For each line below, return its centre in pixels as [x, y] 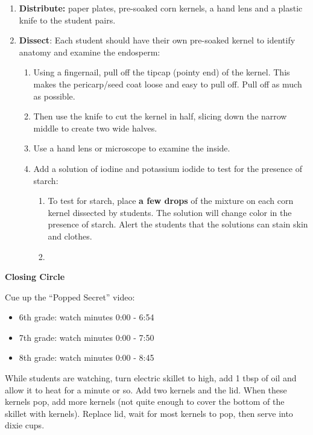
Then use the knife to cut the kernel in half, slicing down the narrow [160, 116]
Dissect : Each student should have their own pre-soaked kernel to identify [157, 40]
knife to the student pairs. [67, 20]
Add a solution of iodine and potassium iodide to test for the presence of [168, 168]
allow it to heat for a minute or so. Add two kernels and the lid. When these [146, 389]
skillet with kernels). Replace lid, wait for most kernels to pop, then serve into [149, 413]
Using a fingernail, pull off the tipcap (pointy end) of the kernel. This [162, 72]
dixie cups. [25, 425]
